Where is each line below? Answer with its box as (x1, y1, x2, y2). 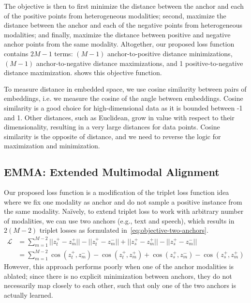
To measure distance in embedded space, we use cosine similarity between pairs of (4, 83, 247, 94)
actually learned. (4, 289, 53, 300)
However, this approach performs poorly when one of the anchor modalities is (4, 261, 234, 271)
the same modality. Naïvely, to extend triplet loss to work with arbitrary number (4, 206, 244, 216)
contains (4, 48, 29, 58)
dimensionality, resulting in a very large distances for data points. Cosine (4, 122, 220, 132)
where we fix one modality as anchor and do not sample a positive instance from (4, 196, 242, 207)
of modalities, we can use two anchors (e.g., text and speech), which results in (4, 215, 235, 225)
